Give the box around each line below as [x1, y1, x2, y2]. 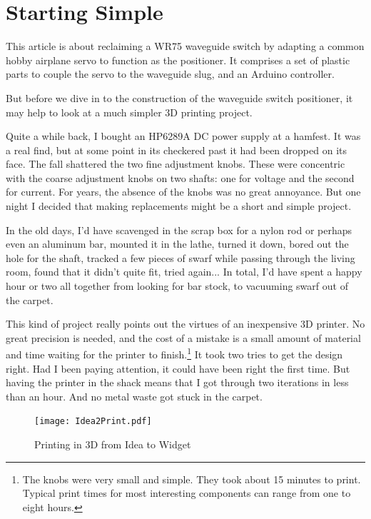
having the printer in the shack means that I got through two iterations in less [6, 375, 349, 390]
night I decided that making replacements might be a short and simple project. [6, 198, 352, 213]
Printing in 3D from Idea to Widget [34, 437, 191, 452]
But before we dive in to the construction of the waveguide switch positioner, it [6, 90, 353, 105]
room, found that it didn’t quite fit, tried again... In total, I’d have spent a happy [6, 264, 362, 279]
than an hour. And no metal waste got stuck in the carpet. [6, 388, 263, 403]
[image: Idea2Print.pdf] [34, 416, 152, 427]
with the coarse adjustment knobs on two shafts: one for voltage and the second [6, 170, 355, 185]
